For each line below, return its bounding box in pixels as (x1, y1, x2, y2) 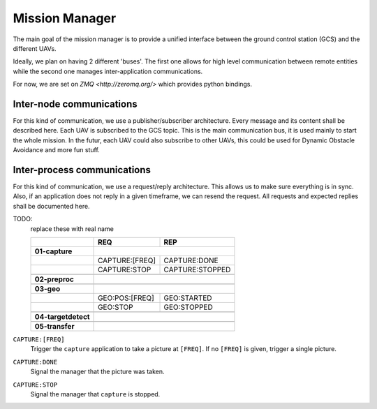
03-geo (34, 284, 61, 294)
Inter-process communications (13, 164, 151, 176)
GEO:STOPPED (163, 302, 213, 312)
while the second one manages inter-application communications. (13, 67, 203, 75)
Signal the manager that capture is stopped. (30, 390, 161, 398)
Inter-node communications (13, 98, 138, 110)
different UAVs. (13, 44, 57, 52)
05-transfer (34, 322, 75, 332)
